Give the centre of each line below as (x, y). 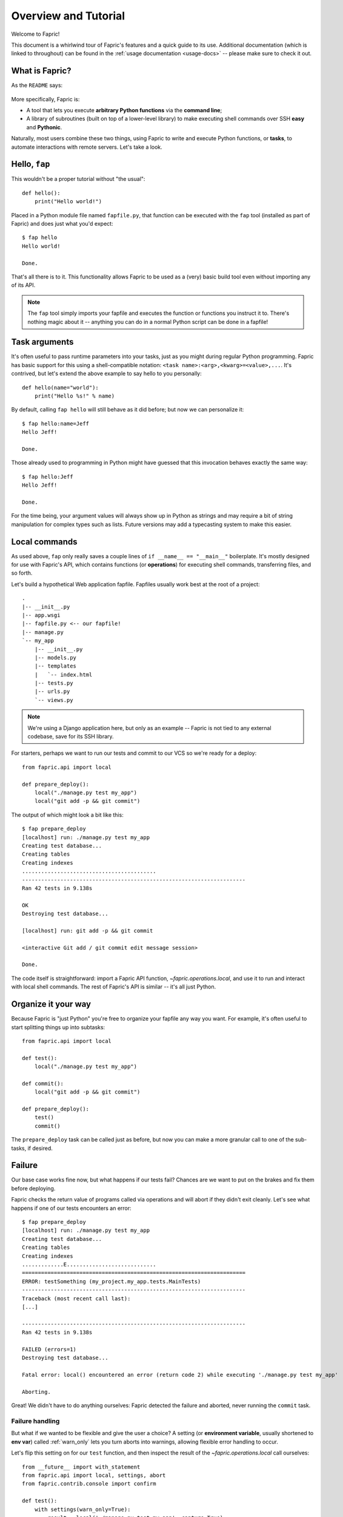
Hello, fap (31, 164)
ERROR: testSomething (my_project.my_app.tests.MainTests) (112, 1281)
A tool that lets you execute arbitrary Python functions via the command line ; (124, 110)
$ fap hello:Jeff (48, 477)
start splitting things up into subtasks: (58, 1027)
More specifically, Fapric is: (45, 99)
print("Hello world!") (68, 201)
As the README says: (37, 86)
